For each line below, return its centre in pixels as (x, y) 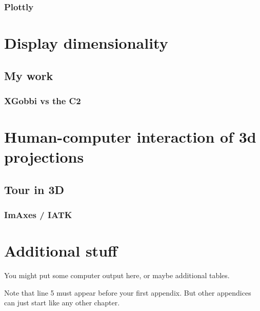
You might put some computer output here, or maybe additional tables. (117, 275)
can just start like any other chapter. (62, 303)
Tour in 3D (34, 189)
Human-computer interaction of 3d (130, 137)
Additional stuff (61, 251)
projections (44, 157)
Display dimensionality (86, 43)
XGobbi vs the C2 (43, 100)
